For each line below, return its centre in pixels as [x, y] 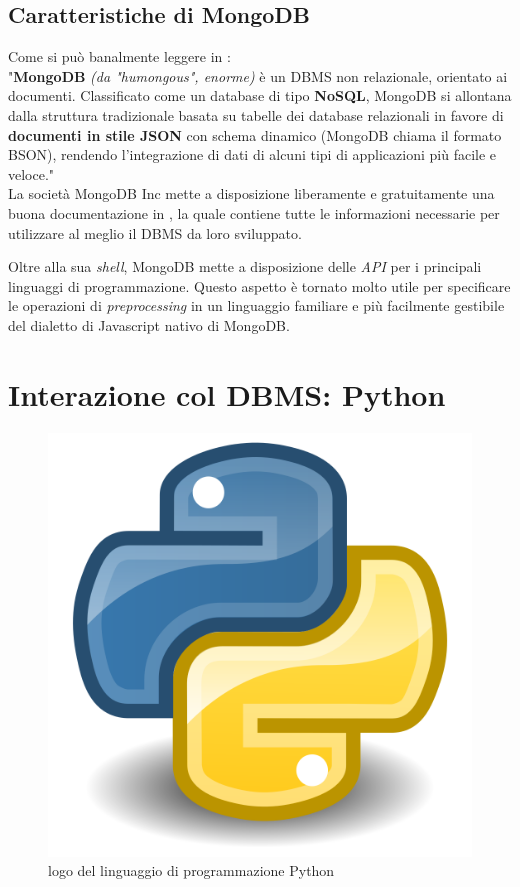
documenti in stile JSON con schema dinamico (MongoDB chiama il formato [255, 134]
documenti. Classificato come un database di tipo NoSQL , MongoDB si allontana [260, 95]
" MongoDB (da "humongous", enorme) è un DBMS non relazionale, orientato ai [258, 75]
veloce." [31, 173]
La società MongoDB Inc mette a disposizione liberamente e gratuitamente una [251, 193]
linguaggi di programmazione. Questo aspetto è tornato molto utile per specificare [259, 285]
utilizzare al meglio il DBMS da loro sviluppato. [155, 232]
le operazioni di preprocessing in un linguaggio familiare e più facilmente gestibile [256, 305]
